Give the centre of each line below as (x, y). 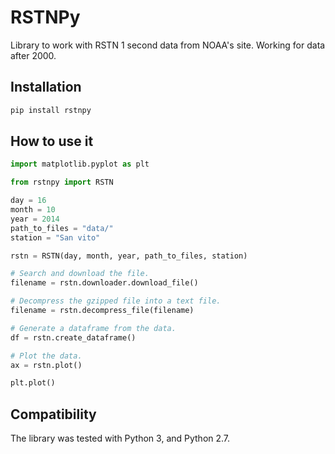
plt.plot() (33, 383)
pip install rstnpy (51, 110)
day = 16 (28, 201)
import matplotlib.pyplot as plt (80, 164)
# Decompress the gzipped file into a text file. (116, 301)
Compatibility (53, 414)
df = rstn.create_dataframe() (73, 337)
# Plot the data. (46, 356)
